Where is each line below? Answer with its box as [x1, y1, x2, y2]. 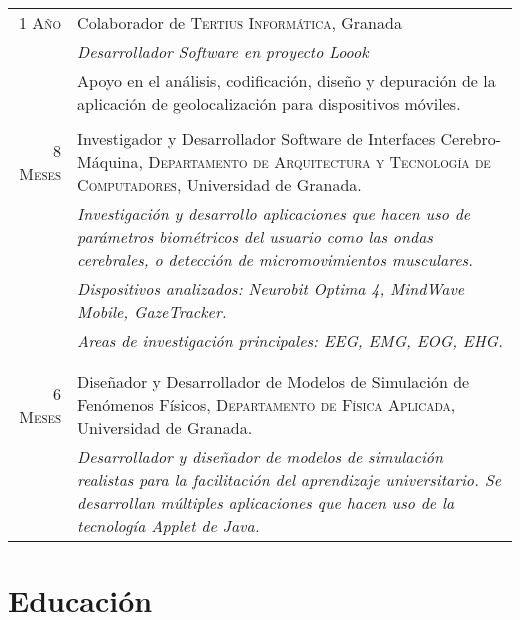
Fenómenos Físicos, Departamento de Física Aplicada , [77, 393, 456, 416]
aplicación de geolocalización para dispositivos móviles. [77, 92, 461, 115]
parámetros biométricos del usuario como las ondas [77, 225, 433, 248]
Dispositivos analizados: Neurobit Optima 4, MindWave [77, 277, 465, 300]
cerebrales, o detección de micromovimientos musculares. [77, 248, 474, 271]
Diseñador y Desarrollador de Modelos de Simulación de [77, 370, 470, 393]
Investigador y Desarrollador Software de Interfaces [77, 127, 436, 150]
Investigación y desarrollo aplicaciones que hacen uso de [77, 202, 471, 225]
